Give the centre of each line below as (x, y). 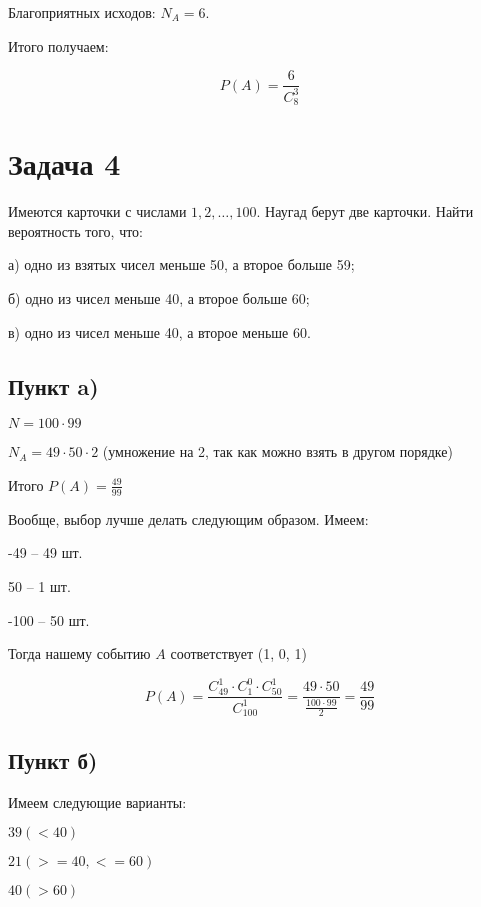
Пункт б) (53, 759)
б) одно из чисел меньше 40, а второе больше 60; (159, 297)
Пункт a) (53, 385)
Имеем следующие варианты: (97, 801)
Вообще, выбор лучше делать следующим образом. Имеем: (188, 518)
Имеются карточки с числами (97, 211)
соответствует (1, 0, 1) (238, 653)
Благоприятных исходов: (82, 12)
